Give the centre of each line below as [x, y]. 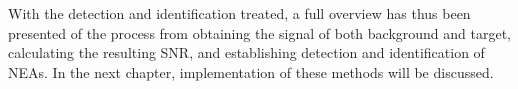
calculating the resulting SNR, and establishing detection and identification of [246, 52]
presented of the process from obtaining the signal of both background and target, [259, 32]
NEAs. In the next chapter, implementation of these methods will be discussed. [251, 71]
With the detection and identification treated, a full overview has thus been [239, 13]
